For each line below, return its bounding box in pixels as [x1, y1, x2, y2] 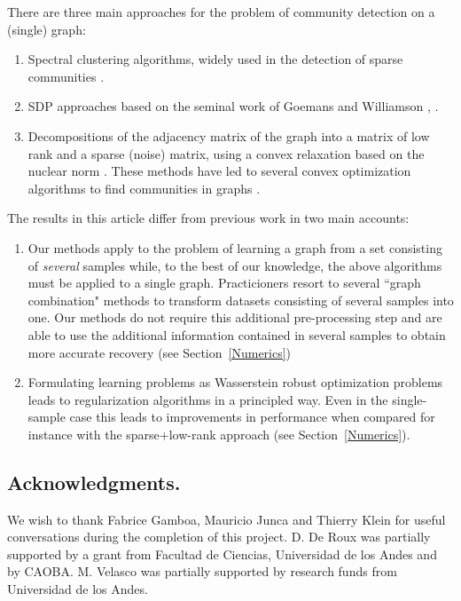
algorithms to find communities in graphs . [27, 178, 261, 197]
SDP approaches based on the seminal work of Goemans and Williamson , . [27, 97, 439, 115]
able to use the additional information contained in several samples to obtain [27, 325, 446, 344]
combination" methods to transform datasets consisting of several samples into [27, 290, 454, 309]
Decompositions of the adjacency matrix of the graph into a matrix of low [27, 126, 430, 145]
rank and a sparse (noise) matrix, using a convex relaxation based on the [27, 144, 425, 162]
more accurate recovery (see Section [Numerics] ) [27, 343, 292, 361]
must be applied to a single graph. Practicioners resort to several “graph [27, 273, 421, 292]
